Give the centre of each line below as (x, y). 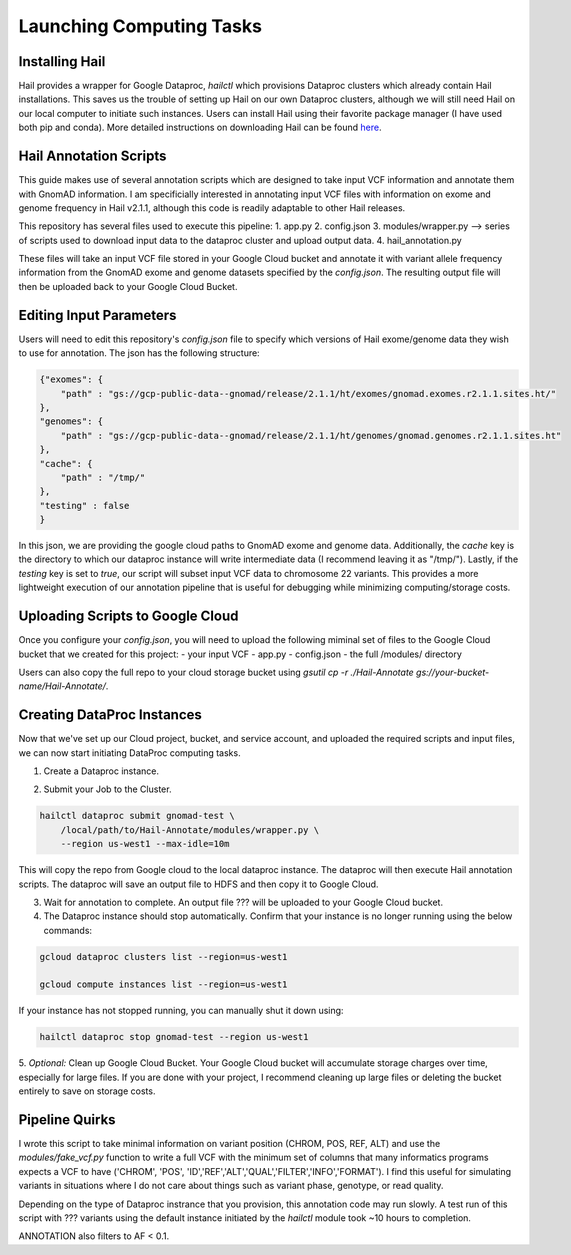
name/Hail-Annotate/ (62, 686)
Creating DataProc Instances (110, 715)
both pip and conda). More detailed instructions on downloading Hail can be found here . (200, 127)
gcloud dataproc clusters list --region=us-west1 (163, 956)
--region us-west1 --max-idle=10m (145, 844)
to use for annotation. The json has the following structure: (139, 353)
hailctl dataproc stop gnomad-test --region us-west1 (174, 1037)
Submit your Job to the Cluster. (107, 789)
